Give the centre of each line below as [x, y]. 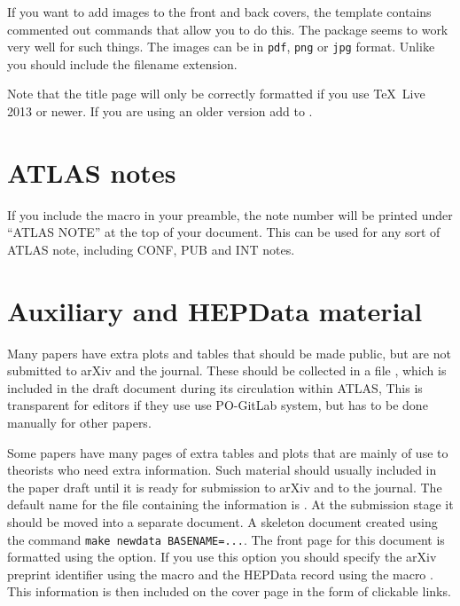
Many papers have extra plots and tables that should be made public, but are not [229, 353]
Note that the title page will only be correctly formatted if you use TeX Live [216, 94]
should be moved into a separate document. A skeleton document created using [222, 522]
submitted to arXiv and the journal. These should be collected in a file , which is [227, 370]
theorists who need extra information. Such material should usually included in [222, 470]
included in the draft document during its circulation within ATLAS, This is [215, 387]
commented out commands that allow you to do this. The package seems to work [228, 29]
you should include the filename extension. [122, 63]
